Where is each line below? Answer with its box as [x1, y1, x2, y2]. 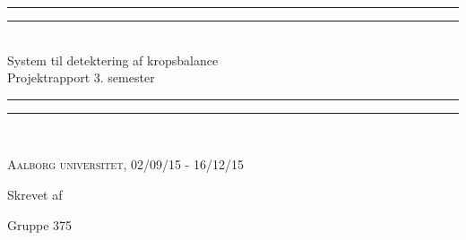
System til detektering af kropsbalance [7, 50, 219, 69]
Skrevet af [7, 184, 63, 203]
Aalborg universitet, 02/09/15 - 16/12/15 [7, 155, 244, 174]
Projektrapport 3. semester [7, 68, 155, 87]
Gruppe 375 [7, 215, 73, 234]
